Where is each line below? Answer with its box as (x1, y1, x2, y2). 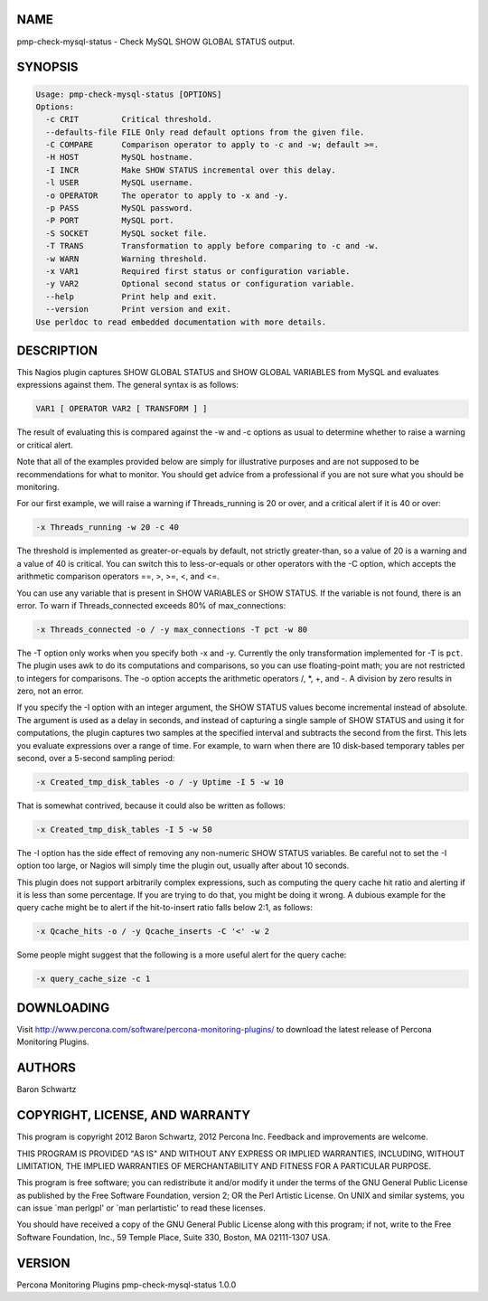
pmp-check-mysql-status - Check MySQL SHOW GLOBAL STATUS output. (16, 36, 296, 47)
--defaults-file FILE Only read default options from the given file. (45, 127, 365, 137)
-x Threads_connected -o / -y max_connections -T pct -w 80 (35, 624, 308, 635)
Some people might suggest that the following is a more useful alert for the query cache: (16, 949, 347, 960)
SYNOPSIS (16, 60, 79, 75)
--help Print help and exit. (45, 291, 217, 302)
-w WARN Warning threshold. (45, 253, 208, 264)
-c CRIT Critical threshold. (45, 114, 212, 125)
